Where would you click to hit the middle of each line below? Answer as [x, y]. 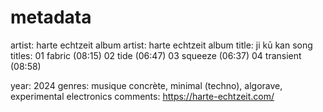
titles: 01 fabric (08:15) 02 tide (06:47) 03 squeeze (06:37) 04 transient [156, 55]
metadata [51, 17]
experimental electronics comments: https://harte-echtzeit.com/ [142, 96]
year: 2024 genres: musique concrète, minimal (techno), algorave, [146, 85]
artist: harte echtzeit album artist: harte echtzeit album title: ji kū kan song [161, 45]
